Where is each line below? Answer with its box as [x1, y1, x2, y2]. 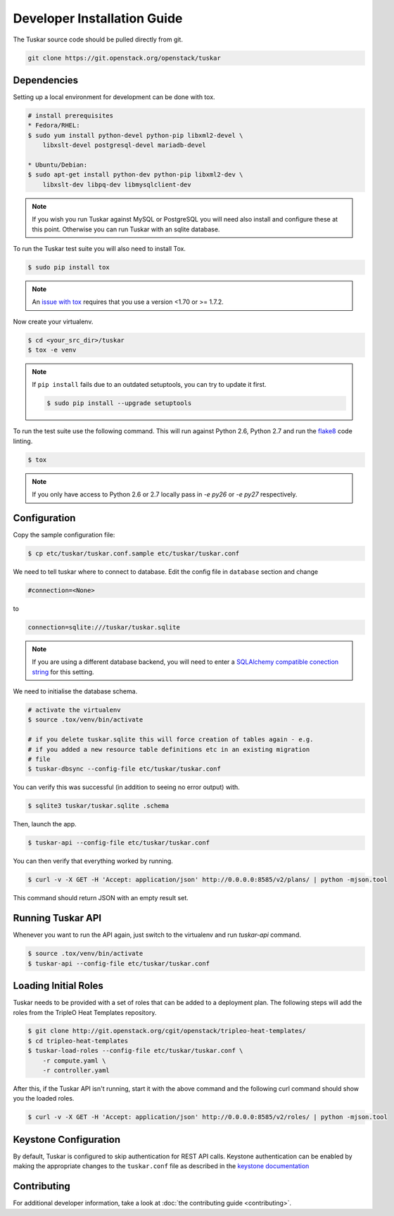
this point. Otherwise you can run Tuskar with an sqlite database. [32, 225, 220, 233]
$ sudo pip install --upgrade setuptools [46, 399, 192, 407]
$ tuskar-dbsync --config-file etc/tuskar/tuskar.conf [27, 765, 221, 773]
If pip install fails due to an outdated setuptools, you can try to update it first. [32, 380, 267, 389]
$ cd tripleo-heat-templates [27, 1037, 129, 1044]
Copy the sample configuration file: [13, 531, 115, 539]
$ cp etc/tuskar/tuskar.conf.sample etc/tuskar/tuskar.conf [27, 549, 240, 558]
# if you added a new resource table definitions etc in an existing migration [27, 745, 310, 753]
